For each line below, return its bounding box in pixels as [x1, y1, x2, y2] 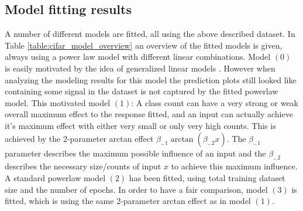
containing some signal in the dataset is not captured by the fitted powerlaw [5, 85, 278, 97]
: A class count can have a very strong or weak [131, 96, 299, 108]
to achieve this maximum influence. [171, 160, 298, 172]
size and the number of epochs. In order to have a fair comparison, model [5, 183, 268, 195]
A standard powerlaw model [5, 171, 106, 183]
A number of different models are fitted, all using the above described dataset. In [5, 28, 295, 40]
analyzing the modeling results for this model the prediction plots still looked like [5, 73, 297, 86]
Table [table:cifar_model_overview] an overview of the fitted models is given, [5, 39, 283, 51]
